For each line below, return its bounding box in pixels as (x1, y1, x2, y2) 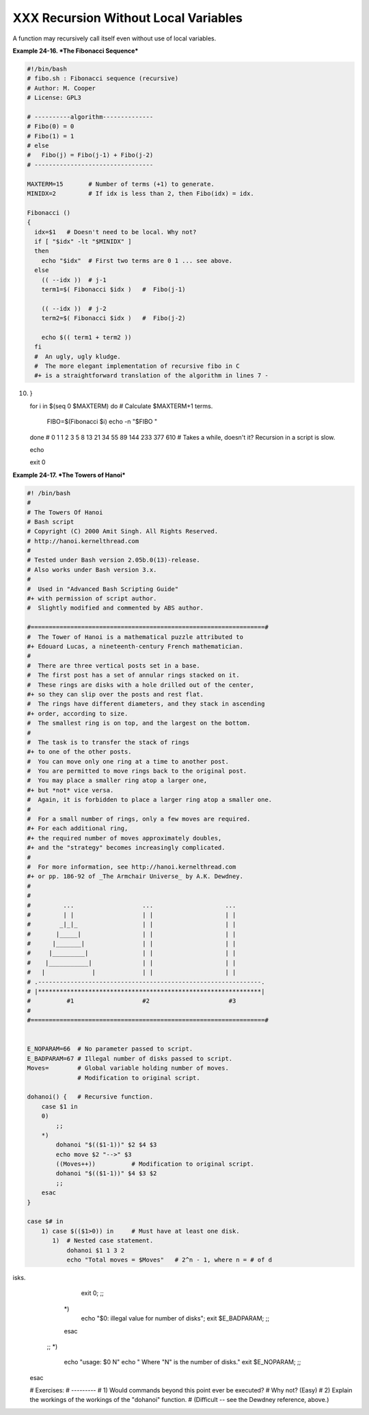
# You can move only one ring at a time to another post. (27, 757, 229, 765)
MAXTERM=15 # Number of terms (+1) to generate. (27, 180, 215, 188)
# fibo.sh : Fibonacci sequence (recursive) (27, 75, 179, 82)
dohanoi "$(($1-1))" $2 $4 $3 (55, 1141, 157, 1149)
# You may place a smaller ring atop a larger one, (27, 777, 208, 784)
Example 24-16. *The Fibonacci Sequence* (12, 47, 139, 55)
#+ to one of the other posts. (27, 748, 133, 756)
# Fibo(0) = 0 (27, 123, 74, 130)
